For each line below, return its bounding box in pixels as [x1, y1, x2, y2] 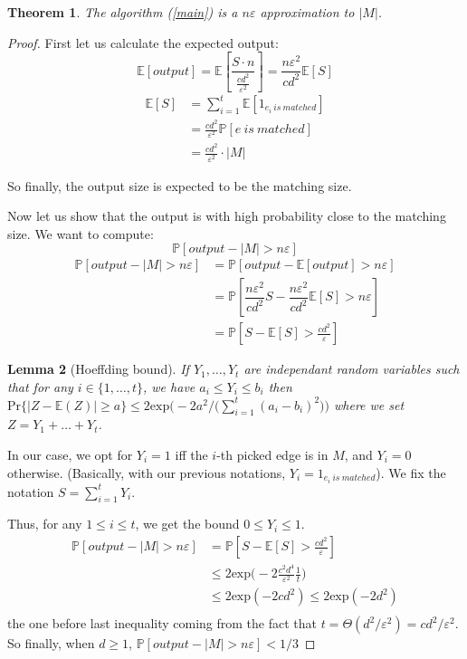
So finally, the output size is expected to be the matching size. [7, 176, 352, 195]
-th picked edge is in [216, 444, 329, 463]
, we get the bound [135, 514, 240, 533]
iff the [175, 444, 208, 463]
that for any [7, 377, 73, 396]
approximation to [260, 3, 355, 21]
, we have [143, 377, 195, 396]
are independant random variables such [243, 359, 460, 378]
